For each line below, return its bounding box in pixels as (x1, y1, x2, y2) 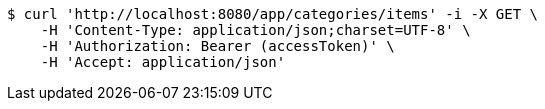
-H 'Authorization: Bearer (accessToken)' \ (40, 38, 395, 54)
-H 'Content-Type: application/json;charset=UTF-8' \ (40, 22, 471, 38)
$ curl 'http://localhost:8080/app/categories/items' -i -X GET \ (7, 6, 539, 22)
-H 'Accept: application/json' (40, 54, 286, 70)
